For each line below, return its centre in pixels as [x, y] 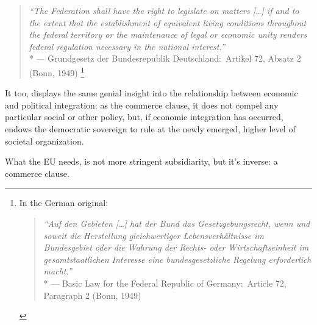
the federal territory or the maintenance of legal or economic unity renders [168, 34]
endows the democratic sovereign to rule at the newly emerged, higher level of [150, 129]
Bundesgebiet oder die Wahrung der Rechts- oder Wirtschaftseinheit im [176, 247]
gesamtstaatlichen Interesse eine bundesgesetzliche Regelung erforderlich [177, 259]
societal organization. [45, 141]
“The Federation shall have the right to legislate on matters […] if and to [164, 10]
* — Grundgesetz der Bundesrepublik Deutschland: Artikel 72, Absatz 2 [165, 58]
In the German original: [64, 203]
